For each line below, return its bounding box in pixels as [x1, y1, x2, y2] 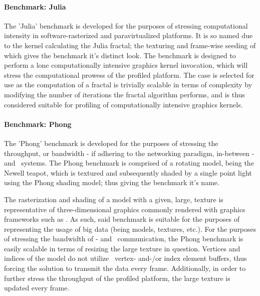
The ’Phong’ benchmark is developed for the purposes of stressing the [4, 137, 218, 148]
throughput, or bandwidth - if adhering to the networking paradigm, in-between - [4, 147, 254, 158]
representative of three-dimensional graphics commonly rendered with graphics [4, 204, 245, 214]
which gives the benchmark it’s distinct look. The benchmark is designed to [4, 50, 236, 60]
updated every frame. [4, 282, 70, 293]
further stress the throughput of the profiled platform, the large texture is [4, 272, 230, 283]
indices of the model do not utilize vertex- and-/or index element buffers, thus [4, 253, 247, 263]
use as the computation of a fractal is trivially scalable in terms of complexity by [4, 79, 252, 90]
